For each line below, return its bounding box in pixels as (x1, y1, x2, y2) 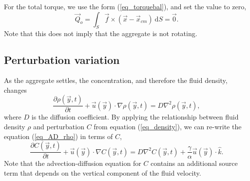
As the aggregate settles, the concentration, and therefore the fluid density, (4, 75, 228, 85)
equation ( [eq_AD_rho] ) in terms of (4, 131, 113, 141)
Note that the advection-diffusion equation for (4, 158, 141, 168)
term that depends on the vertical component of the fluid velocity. (4, 167, 201, 178)
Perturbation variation (4, 52, 120, 67)
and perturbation (33, 121, 84, 131)
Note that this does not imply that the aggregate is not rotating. (4, 28, 197, 39)
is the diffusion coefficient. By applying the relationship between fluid (31, 112, 239, 122)
